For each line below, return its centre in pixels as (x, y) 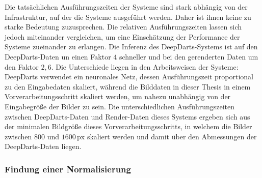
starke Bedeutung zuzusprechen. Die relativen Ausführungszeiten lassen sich (123, 27)
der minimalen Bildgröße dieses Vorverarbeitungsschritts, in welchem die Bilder (128, 126)
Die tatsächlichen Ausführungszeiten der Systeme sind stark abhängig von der (126, 7)
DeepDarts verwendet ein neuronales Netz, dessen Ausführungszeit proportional (129, 77)
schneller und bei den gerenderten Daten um (189, 56)
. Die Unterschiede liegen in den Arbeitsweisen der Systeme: (145, 66)
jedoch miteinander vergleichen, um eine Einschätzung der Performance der (122, 36)
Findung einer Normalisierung (68, 169)
